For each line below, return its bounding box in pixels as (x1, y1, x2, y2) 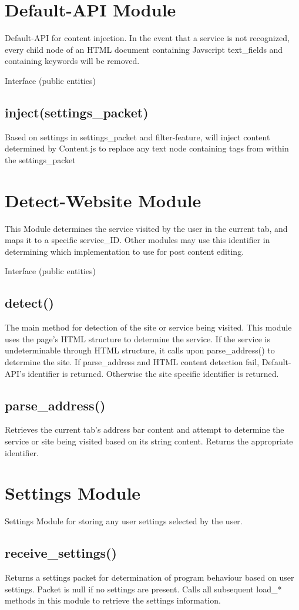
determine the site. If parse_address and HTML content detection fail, (5, 355, 260, 368)
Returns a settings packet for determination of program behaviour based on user (5, 571, 294, 584)
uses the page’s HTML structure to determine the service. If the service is (5, 332, 270, 345)
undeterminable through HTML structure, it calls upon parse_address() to (5, 344, 275, 356)
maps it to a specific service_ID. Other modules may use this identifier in (5, 234, 270, 246)
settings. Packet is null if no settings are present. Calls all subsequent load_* (5, 582, 282, 595)
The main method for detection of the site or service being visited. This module (5, 321, 292, 333)
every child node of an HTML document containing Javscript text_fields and (5, 43, 283, 55)
